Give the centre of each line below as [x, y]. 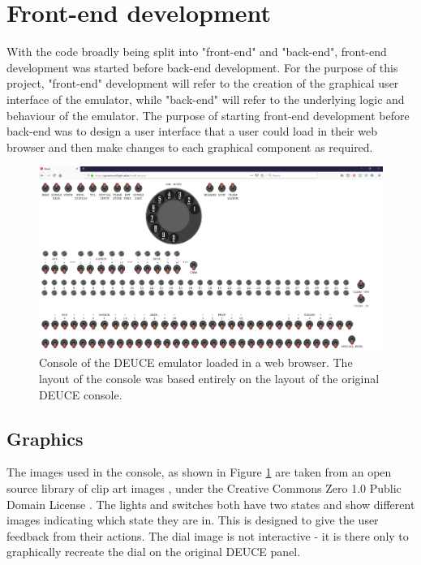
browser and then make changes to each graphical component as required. [190, 147]
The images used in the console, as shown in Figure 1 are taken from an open [199, 472]
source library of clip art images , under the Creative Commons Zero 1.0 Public [204, 487]
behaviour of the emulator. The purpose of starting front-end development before [208, 115]
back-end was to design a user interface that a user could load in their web [192, 131]
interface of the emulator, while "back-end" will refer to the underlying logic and [206, 99]
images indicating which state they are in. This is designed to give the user [193, 520]
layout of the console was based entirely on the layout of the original [209, 378]
